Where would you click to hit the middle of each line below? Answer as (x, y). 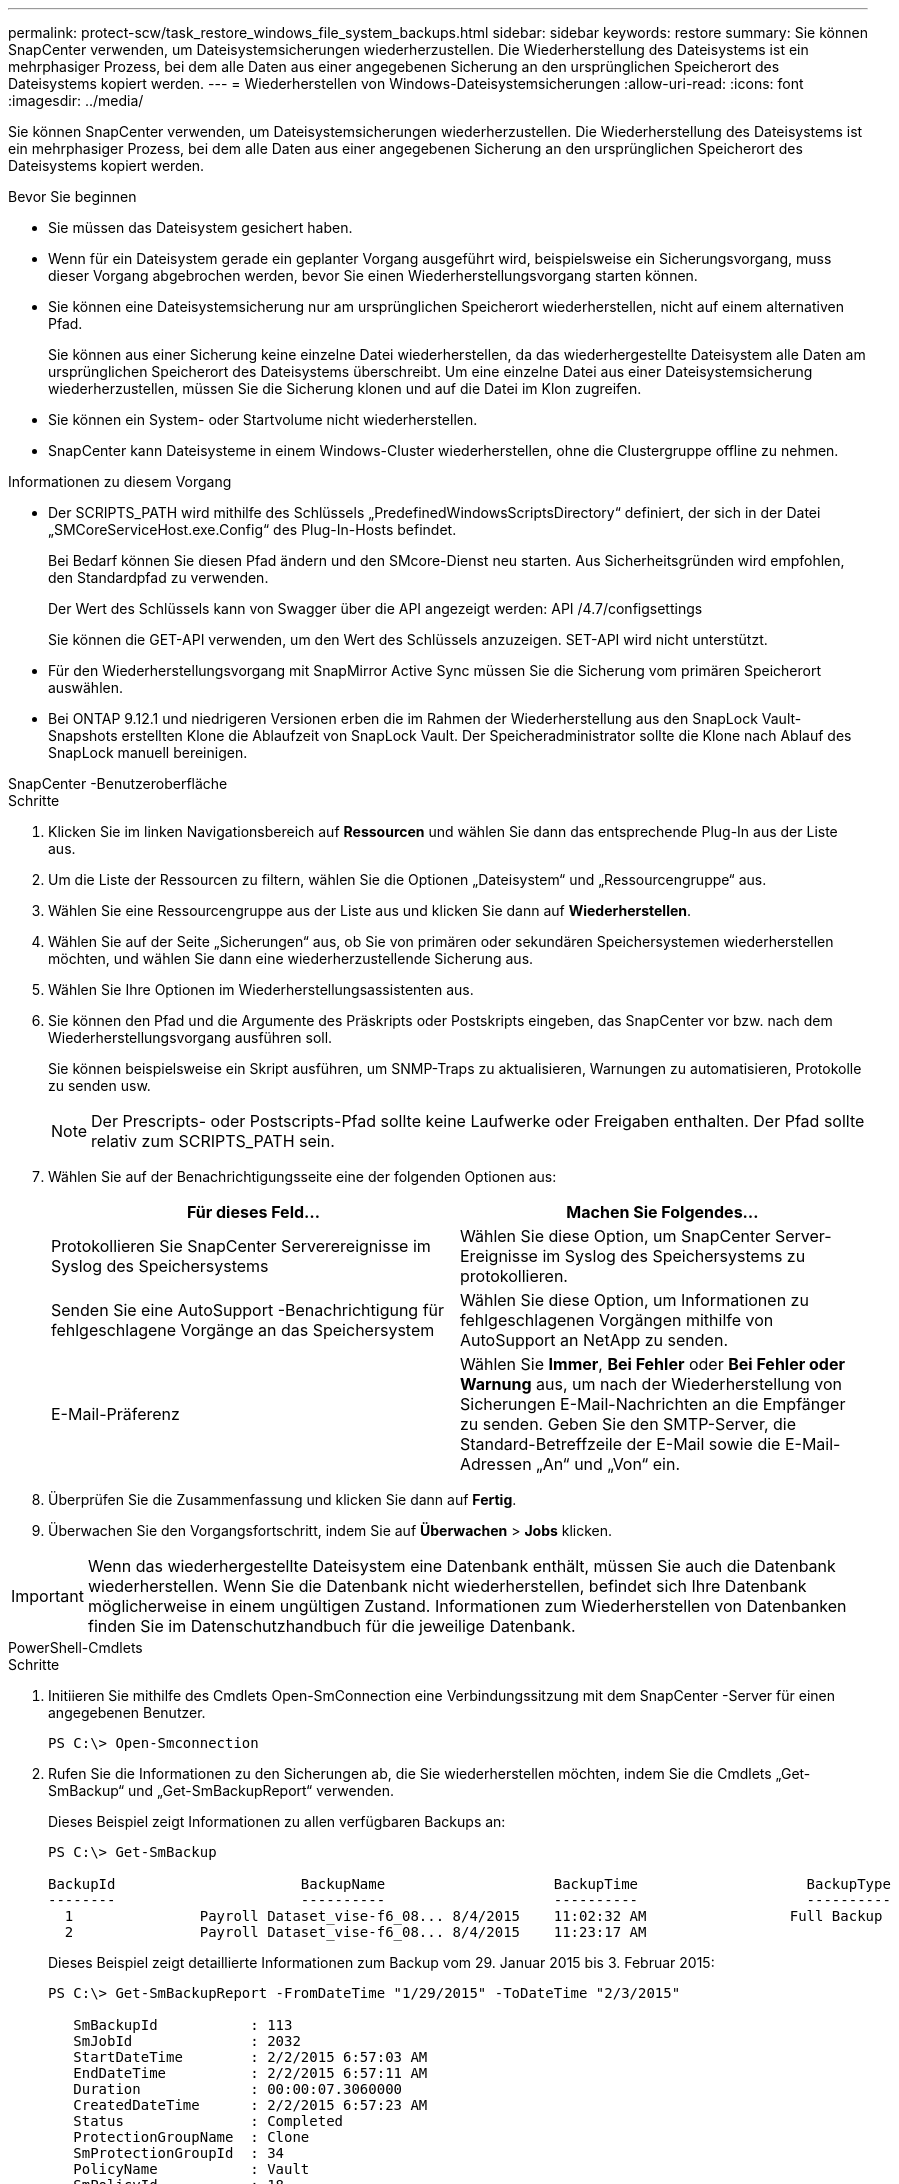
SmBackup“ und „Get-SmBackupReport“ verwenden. (221, 1790)
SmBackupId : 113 (183, 2025)
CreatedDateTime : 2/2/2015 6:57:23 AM (250, 2105)
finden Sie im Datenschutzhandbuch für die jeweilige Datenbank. (331, 1626)
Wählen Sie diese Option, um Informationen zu (634, 1300)
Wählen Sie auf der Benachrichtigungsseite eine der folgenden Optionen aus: (302, 1176)
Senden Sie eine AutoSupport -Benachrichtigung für (248, 1310)
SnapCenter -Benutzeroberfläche (118, 783)
